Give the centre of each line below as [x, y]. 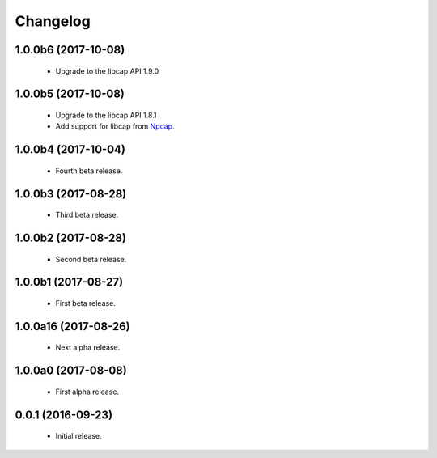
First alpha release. [87, 392]
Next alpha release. [88, 347]
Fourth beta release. [89, 171]
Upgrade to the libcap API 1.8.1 [106, 115]
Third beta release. [87, 215]
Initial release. [78, 436]
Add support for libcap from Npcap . [115, 126]
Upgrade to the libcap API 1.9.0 [107, 71]
